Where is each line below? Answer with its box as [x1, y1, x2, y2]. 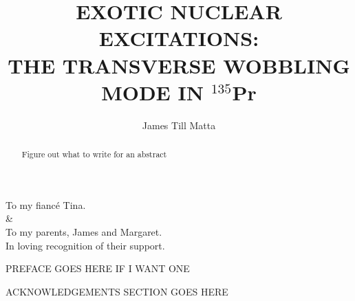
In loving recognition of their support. [6, 238, 165, 252]
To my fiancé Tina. [6, 197, 86, 212]
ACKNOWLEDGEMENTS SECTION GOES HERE [6, 284, 228, 298]
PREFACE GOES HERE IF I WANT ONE [6, 261, 190, 276]
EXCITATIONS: [98, 24, 259, 52]
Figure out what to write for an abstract [21, 148, 167, 160]
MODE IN [101, 78, 204, 106]
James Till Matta [142, 118, 216, 132]
